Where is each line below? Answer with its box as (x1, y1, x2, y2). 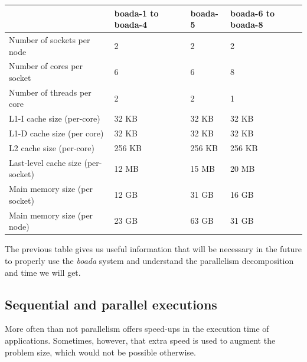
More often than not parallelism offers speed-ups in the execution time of (5, 322, 269, 335)
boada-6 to (230, 6, 275, 19)
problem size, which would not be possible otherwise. (5, 345, 196, 358)
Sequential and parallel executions (5, 295, 217, 313)
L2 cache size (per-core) (9, 141, 94, 154)
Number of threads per (9, 86, 92, 98)
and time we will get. (5, 266, 81, 278)
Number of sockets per (9, 33, 90, 45)
